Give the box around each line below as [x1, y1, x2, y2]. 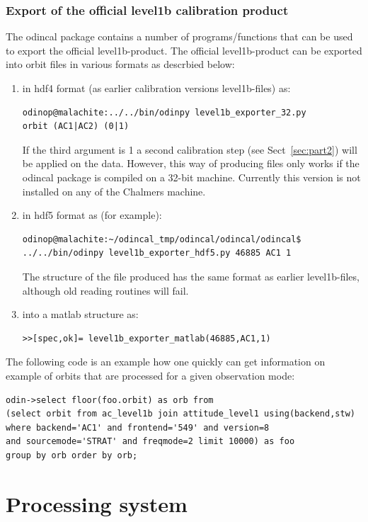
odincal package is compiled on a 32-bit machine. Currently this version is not [22, 169, 361, 184]
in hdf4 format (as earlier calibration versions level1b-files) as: [22, 81, 291, 95]
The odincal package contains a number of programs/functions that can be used [6, 29, 353, 44]
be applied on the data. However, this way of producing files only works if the [22, 156, 360, 171]
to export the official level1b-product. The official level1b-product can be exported [6, 42, 362, 57]
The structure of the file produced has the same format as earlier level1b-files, [22, 268, 360, 283]
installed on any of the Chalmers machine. [22, 183, 206, 198]
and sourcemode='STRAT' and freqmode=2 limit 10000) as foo [6, 436, 295, 447]
